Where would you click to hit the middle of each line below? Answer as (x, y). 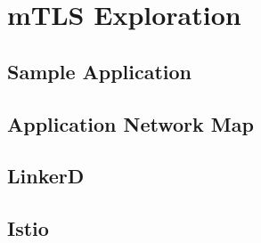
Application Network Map (130, 123)
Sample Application (100, 71)
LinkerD (46, 176)
